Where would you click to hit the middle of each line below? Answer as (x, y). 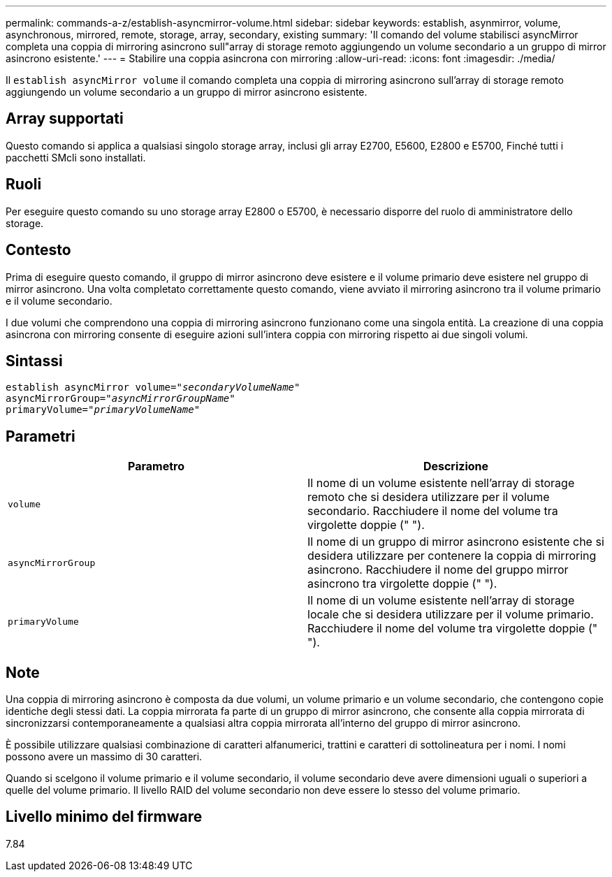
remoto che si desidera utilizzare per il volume (429, 497)
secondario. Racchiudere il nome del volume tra (433, 511)
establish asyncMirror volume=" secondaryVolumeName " (153, 387)
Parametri (41, 436)
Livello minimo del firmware (104, 817)
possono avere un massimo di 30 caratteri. (104, 757)
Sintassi (34, 361)
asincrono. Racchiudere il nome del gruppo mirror (438, 570)
